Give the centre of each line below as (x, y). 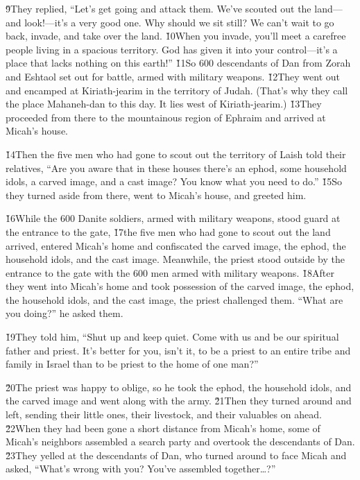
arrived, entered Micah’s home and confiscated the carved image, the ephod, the (176, 245)
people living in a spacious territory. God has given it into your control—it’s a (172, 49)
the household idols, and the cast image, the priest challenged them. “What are (174, 299)
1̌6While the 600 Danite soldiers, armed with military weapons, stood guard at (173, 218)
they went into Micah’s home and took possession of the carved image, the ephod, (180, 286)
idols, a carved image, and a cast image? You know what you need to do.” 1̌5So (174, 181)
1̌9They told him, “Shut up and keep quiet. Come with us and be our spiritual (172, 337)
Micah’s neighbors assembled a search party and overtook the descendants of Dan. (180, 442)
